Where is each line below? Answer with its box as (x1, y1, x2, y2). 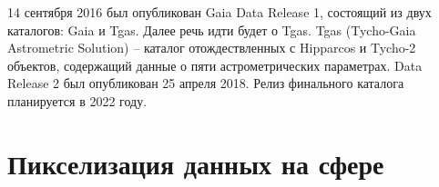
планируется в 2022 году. (7, 91, 148, 110)
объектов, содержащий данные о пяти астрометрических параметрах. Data (7, 55, 423, 74)
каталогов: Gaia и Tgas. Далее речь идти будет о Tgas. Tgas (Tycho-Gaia (7, 20, 416, 39)
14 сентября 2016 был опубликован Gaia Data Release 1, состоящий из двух (7, 3, 432, 21)
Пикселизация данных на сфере (7, 144, 384, 182)
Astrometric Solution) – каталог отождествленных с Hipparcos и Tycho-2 (7, 38, 416, 57)
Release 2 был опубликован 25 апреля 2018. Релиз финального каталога (7, 74, 404, 93)
